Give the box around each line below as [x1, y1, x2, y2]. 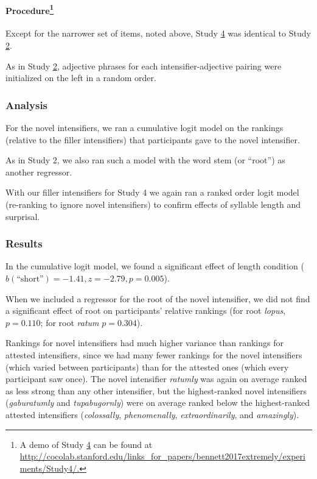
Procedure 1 [5, 2, 54, 16]
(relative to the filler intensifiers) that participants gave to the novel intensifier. [5, 133, 300, 146]
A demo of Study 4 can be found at [19, 438, 153, 450]
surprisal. [5, 210, 40, 222]
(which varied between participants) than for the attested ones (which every [5, 360, 289, 373]
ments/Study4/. [19, 461, 80, 474]
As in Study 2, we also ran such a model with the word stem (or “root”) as [5, 154, 285, 166]
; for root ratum [40, 316, 99, 328]
